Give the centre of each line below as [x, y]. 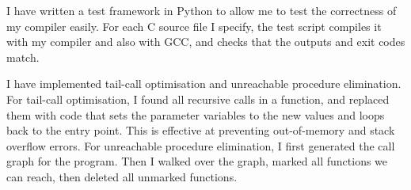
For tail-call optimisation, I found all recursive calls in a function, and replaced [198, 99]
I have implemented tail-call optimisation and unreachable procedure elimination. [204, 84]
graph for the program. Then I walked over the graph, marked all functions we [197, 161]
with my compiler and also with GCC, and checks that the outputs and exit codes [206, 42]
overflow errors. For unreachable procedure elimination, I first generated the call [201, 145]
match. [23, 57]
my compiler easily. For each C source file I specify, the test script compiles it [194, 26]
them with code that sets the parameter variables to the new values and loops [196, 114]
